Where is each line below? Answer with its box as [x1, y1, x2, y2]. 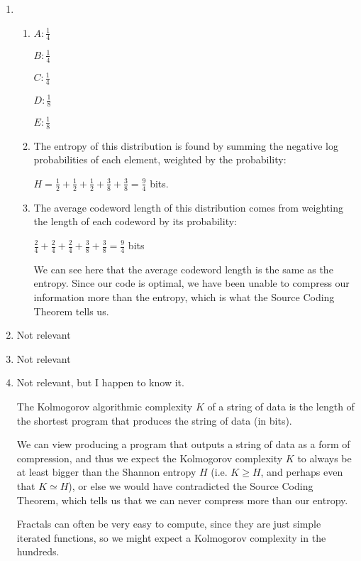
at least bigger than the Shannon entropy [16, 464, 196, 479]
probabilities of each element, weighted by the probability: [33, 152, 287, 167]
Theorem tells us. [33, 303, 109, 318]
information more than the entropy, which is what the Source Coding [33, 290, 335, 305]
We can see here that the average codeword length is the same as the [33, 261, 333, 276]
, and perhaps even [260, 464, 343, 479]
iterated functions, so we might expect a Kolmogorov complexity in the [16, 530, 326, 545]
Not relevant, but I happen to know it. [16, 375, 184, 390]
